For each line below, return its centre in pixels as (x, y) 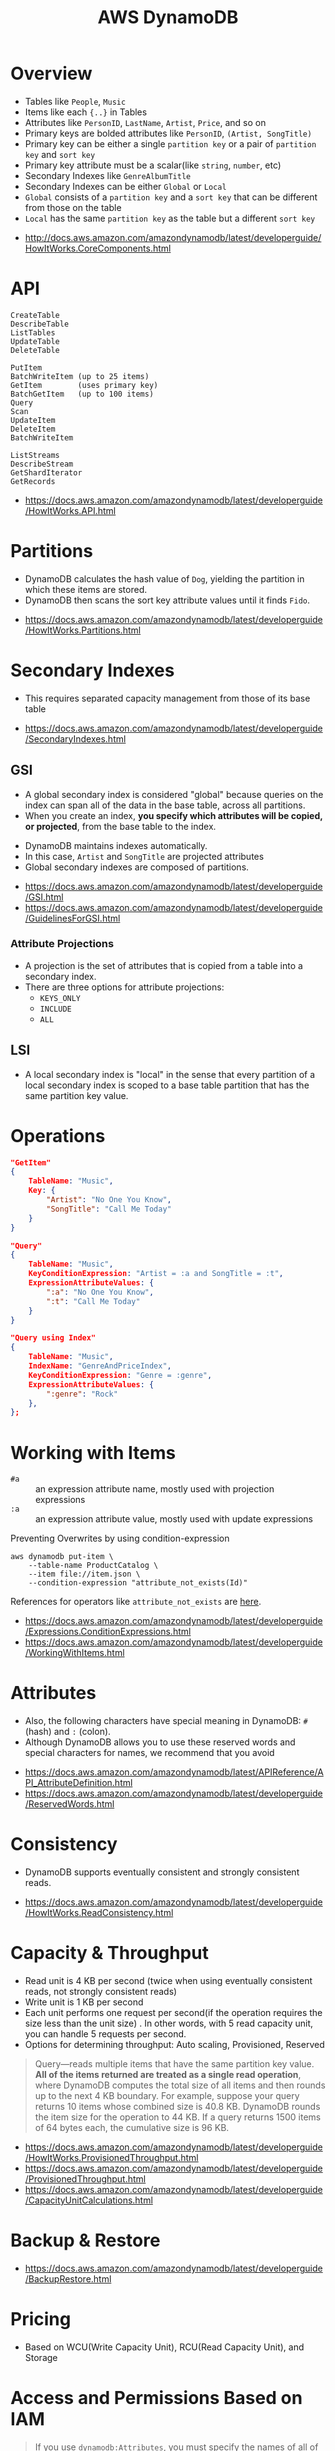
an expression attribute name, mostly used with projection (155, 1489)
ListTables (33, 332)
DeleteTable (35, 350)
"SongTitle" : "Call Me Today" (109, 1209)
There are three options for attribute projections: (124, 987)
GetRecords (33, 481)
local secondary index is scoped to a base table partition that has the (167, 1085)
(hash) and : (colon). (68, 1732)
